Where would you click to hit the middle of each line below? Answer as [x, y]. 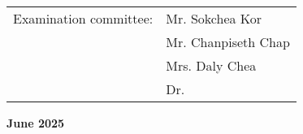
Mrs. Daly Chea [211, 65]
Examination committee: [83, 18]
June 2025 [36, 123]
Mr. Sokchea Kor [214, 18]
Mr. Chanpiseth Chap [228, 42]
